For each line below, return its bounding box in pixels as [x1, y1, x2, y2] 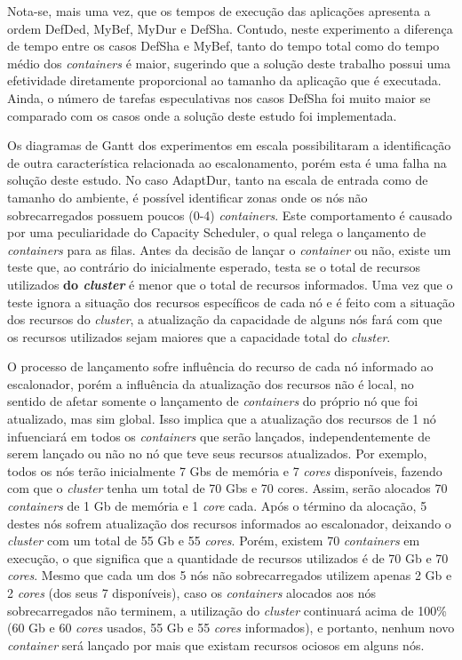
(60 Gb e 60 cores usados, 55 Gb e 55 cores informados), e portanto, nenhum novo [7, 618, 455, 637]
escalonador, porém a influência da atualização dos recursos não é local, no [7, 374, 414, 393]
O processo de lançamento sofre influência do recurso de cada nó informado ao [7, 357, 434, 376]
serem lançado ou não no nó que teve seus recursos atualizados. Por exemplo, [7, 444, 427, 463]
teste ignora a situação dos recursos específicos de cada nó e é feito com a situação [7, 292, 455, 311]
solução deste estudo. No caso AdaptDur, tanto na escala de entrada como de [7, 171, 428, 189]
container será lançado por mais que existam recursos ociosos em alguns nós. [7, 635, 425, 654]
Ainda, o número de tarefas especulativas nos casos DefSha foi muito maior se [7, 88, 431, 107]
